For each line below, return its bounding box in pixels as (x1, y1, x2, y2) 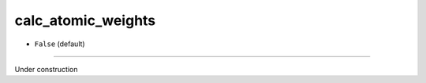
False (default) (34, 39, 86, 49)
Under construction (14, 64, 78, 74)
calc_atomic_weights (14, 12, 156, 29)
